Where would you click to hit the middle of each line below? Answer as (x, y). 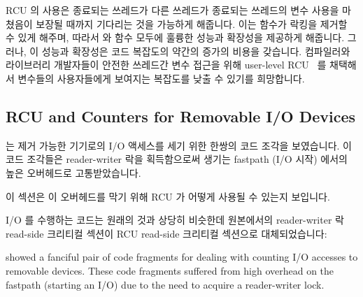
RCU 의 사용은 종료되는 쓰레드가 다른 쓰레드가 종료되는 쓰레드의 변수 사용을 (172, 10)
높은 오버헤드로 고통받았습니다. (73, 172)
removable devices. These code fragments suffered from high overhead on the (170, 270)
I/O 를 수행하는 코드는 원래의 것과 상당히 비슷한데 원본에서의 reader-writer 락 (175, 220)
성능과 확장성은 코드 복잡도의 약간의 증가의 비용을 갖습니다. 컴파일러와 (196, 51)
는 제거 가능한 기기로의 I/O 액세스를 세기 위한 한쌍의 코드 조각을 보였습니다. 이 (179, 145)
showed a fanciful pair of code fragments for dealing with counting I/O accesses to (182, 257)
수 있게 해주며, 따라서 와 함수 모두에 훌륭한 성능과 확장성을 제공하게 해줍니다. (175, 37)
